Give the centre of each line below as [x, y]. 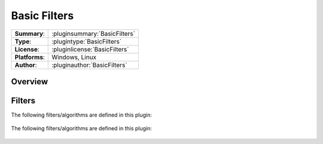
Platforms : [30, 57]
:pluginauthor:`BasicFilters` [89, 65]
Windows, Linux [74, 57]
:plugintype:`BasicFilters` [87, 41]
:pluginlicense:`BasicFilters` [90, 49]
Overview [30, 82]
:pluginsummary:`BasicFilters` [94, 33]
